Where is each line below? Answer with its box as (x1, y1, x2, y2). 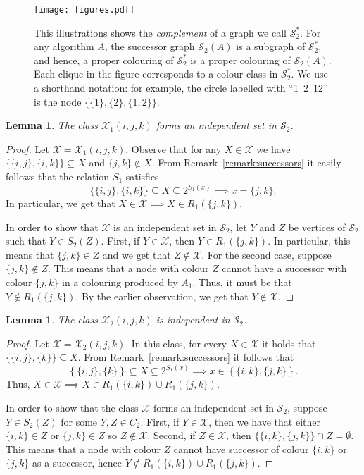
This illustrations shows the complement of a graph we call (34, 25, 287, 39)
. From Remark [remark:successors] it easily (151, 155, 341, 170)
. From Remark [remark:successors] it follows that (77, 350, 294, 364)
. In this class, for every (125, 335, 227, 350)
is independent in (156, 312, 230, 327)
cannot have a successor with (222, 261, 347, 276)
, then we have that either (208, 414, 320, 428)
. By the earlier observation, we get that (75, 288, 249, 303)
